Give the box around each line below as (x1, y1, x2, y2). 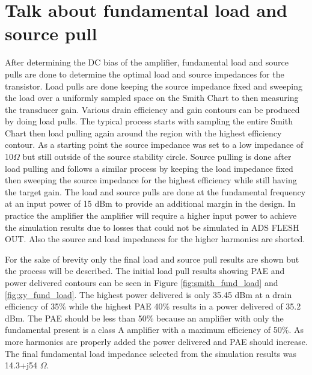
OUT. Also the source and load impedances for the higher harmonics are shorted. (5, 233, 305, 245)
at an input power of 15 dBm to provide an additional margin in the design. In (5, 197, 296, 210)
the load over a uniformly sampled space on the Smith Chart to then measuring (5, 91, 299, 104)
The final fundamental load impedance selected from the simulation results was (5, 347, 297, 359)
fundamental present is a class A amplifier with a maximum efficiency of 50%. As (5, 323, 304, 336)
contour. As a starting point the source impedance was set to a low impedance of (5, 138, 304, 151)
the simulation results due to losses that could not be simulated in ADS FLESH (5, 221, 299, 233)
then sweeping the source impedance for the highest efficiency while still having (5, 174, 297, 186)
